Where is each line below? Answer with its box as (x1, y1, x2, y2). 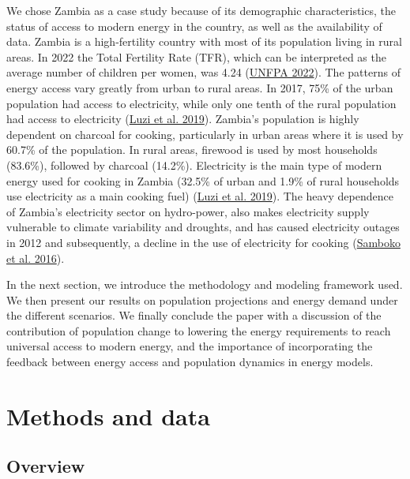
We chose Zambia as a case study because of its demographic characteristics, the (6, 2, 396, 18)
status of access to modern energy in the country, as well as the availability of (6, 17, 382, 34)
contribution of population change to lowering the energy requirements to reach (6, 322, 391, 339)
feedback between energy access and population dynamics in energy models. (6, 354, 374, 370)
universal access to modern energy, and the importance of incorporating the (6, 338, 373, 354)
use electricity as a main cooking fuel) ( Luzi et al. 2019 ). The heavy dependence (6, 188, 393, 204)
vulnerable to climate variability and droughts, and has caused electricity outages (6, 219, 400, 235)
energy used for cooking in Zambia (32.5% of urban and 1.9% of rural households (6, 172, 400, 189)
